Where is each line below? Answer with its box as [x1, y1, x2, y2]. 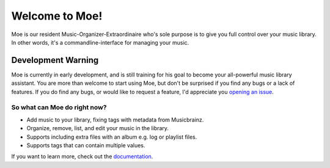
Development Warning [11, 55, 99, 65]
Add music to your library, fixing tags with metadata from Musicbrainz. [26, 116, 204, 123]
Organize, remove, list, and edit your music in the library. [26, 125, 169, 132]
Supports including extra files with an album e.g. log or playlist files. [26, 133, 197, 141]
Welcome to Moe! [11, 9, 103, 23]
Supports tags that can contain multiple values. [26, 141, 145, 149]
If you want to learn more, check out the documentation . [11, 153, 153, 160]
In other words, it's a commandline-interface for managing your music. [11, 38, 189, 46]
